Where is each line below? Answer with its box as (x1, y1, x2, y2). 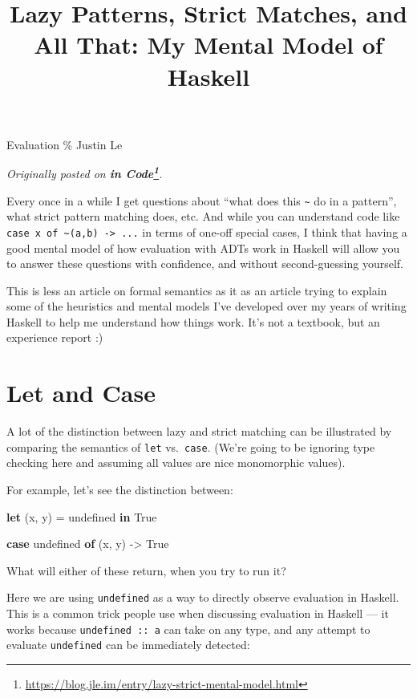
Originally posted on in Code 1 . (6, 163, 163, 181)
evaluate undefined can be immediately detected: (6, 636, 250, 653)
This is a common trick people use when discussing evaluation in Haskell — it (6, 605, 389, 622)
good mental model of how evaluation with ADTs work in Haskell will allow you (6, 239, 400, 256)
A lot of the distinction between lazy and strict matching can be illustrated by (6, 423, 392, 440)
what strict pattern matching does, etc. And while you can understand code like (6, 208, 400, 225)
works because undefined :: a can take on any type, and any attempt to (6, 620, 370, 637)
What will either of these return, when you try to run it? (6, 562, 286, 578)
